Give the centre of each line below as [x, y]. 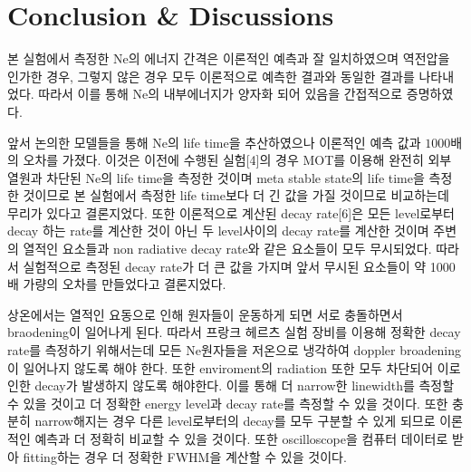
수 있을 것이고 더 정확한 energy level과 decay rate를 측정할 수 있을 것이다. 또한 [228, 403]
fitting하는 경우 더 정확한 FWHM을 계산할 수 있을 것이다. [185, 456]
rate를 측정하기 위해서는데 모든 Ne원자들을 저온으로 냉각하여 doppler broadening [234, 350]
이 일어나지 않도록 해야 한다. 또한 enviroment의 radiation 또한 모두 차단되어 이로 [234, 367]
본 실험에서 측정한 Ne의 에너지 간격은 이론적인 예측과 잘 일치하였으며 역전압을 [229, 58]
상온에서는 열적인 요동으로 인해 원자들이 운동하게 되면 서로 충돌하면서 [205, 314]
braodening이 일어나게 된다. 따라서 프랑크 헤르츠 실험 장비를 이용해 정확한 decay [234, 332]
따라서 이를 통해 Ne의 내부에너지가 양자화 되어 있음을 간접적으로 [221, 94]
